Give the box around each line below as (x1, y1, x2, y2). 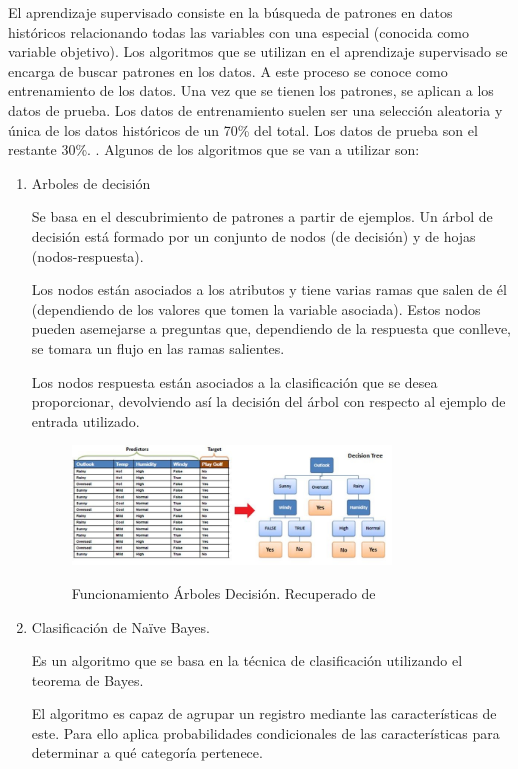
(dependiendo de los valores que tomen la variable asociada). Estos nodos (31, 298, 481, 319)
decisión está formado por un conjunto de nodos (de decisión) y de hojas (31, 225, 476, 246)
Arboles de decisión (31, 172, 151, 193)
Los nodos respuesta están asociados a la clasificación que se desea (31, 371, 438, 392)
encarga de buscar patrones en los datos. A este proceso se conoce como (8, 60, 448, 81)
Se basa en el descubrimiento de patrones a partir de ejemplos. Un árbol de (31, 206, 493, 227)
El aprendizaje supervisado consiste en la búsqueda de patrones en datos (8, 2, 453, 22)
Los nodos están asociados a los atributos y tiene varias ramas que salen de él (31, 279, 507, 300)
